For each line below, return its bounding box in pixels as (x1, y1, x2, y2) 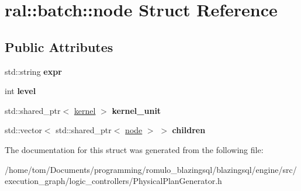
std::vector (5, 124, 42, 136)
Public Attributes (5, 37, 113, 55)
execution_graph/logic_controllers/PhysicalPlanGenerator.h (5, 175, 222, 187)
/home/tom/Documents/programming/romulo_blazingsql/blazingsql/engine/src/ (5, 163, 297, 175)
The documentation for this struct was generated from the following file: (5, 143, 264, 155)
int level (5, 85, 36, 97)
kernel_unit (112, 104, 161, 116)
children (172, 124, 206, 136)
